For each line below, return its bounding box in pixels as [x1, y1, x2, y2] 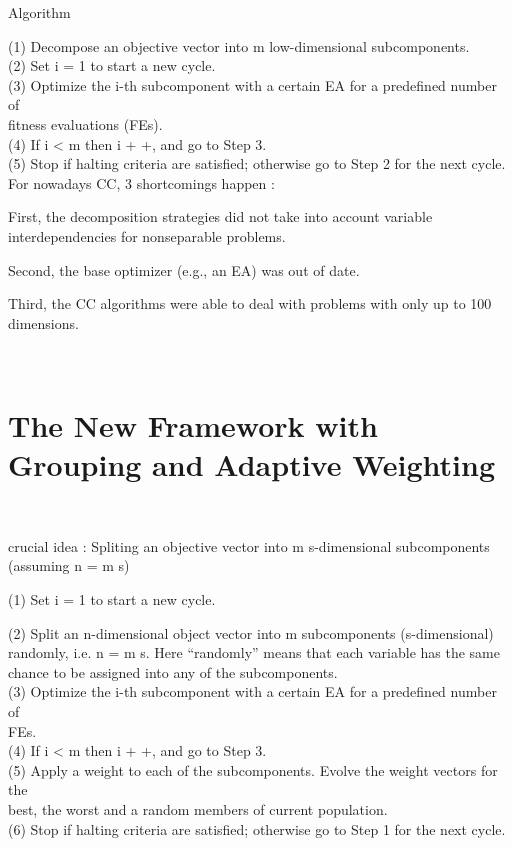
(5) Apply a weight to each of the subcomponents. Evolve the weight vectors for [8, 759, 498, 780]
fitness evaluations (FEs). [8, 113, 163, 134]
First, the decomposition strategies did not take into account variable [8, 206, 433, 227]
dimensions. [8, 312, 79, 333]
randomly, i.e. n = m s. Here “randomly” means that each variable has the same [8, 642, 500, 663]
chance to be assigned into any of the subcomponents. [8, 661, 338, 682]
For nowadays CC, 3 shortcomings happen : [8, 172, 275, 193]
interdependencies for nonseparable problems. [8, 225, 286, 246]
